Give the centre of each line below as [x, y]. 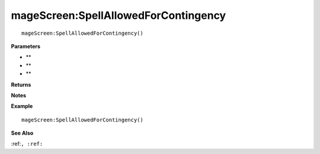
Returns [21, 84]
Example [22, 106]
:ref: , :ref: [27, 144]
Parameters [26, 46]
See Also [22, 133]
